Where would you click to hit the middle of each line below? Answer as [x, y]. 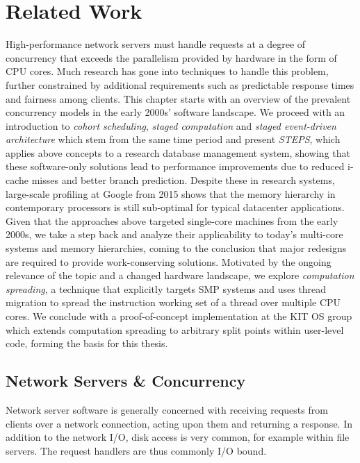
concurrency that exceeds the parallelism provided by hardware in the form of [171, 57]
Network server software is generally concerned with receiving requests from [167, 409]
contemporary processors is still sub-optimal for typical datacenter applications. [175, 207]
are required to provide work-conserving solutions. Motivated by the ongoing [169, 261]
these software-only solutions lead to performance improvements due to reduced [175, 166]
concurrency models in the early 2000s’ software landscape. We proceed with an [175, 112]
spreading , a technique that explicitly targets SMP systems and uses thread [166, 288]
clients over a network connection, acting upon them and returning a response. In [179, 423]
